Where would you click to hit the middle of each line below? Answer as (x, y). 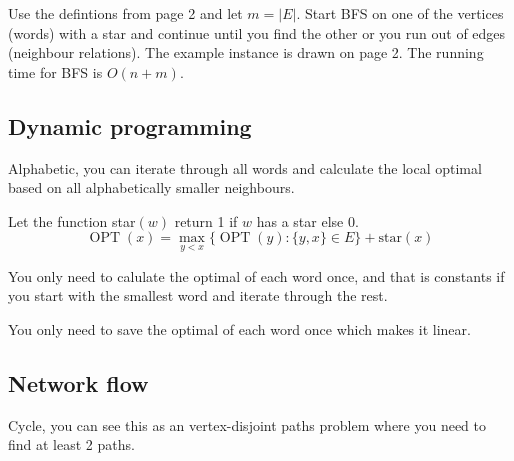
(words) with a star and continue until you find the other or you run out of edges (257, 32)
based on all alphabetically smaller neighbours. (151, 187)
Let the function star (72, 220)
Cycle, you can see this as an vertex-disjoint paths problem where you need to (247, 424)
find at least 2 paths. (71, 444)
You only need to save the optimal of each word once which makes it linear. (239, 328)
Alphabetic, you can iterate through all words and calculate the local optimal (245, 167)
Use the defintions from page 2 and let (125, 13)
